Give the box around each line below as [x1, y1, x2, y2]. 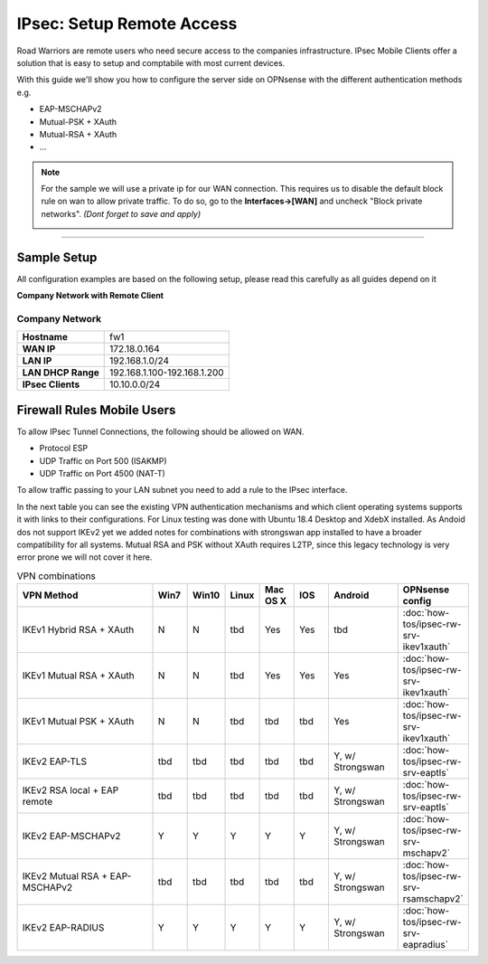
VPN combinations [16, 570, 97, 582]
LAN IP [22, 354, 52, 367]
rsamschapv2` [402, 893, 465, 905]
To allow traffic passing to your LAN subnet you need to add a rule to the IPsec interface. [16, 485, 348, 496]
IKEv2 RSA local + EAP [22, 784, 119, 797]
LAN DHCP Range [22, 366, 99, 379]
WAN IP [22, 343, 56, 355]
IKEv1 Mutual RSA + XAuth [22, 669, 135, 682]
